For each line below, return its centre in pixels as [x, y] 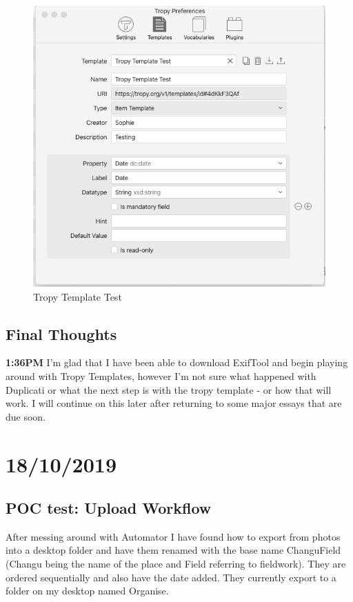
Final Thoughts [61, 333]
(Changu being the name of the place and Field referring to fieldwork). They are [176, 564]
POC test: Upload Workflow [109, 508]
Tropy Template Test [78, 296]
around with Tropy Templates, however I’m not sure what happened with [161, 375]
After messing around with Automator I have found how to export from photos [173, 536]
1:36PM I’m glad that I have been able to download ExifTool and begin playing [177, 362]
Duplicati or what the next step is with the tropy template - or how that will [169, 389]
